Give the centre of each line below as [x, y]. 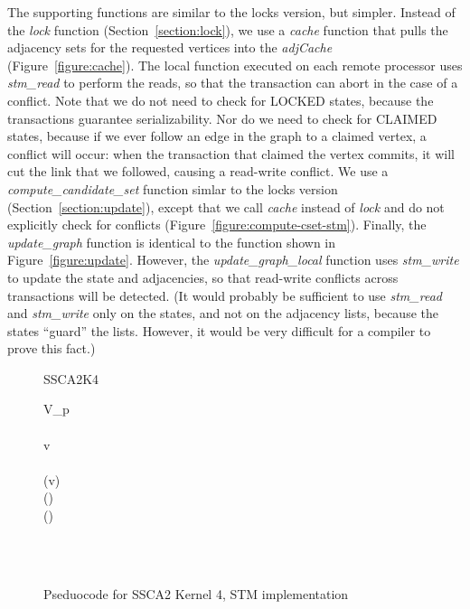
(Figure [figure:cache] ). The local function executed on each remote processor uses [235, 65]
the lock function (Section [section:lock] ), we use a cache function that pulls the [228, 29]
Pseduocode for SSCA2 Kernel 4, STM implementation [196, 593]
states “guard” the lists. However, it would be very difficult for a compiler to [219, 330]
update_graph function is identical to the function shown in [172, 242]
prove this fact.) [52, 348]
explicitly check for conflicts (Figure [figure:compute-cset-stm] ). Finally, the [217, 225]
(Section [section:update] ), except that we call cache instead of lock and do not [226, 206]
